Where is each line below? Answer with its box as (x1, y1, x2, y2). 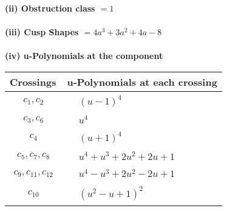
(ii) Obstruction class (5, 2, 95, 14)
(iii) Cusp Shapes (5, 26, 79, 38)
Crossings (10, 74, 56, 89)
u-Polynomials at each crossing (67, 74, 217, 89)
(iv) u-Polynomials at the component (5, 49, 163, 62)
